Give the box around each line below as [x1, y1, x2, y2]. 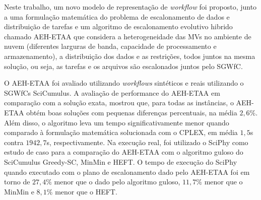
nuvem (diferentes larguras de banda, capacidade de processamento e [4, 41, 217, 51]
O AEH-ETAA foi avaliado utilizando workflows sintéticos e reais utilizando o [4, 78, 244, 88]
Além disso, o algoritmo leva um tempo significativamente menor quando [4, 117, 229, 127]
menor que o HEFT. [55, 186, 117, 196]
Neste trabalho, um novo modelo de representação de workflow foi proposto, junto [4, 2, 257, 12]
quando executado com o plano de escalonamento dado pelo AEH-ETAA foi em [4, 166, 250, 177]
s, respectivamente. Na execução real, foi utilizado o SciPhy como [46, 137, 248, 147]
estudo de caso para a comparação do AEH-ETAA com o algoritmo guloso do [4, 147, 243, 157]
